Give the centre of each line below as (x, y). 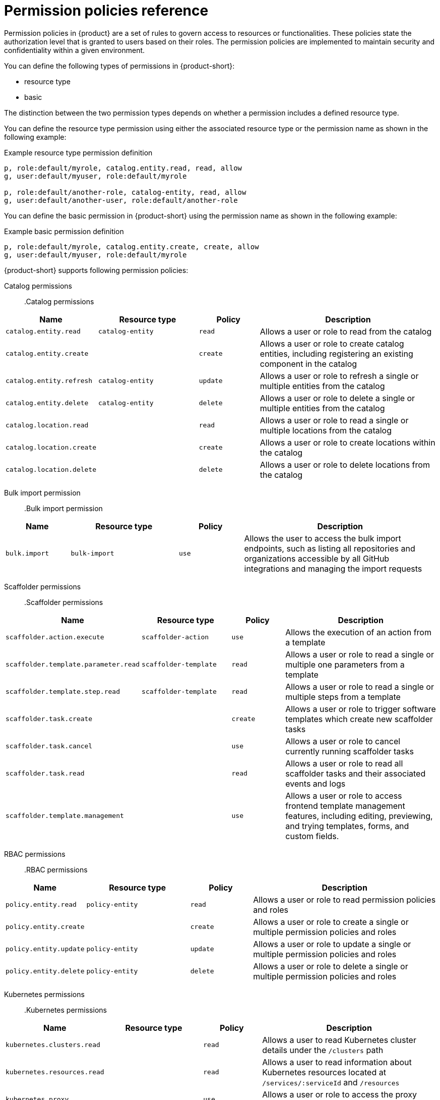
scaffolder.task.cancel (49, 746)
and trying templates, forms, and (347, 826)
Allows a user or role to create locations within (348, 442)
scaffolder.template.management (65, 816)
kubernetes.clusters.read (53, 1045)
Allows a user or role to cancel (343, 741)
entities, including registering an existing (336, 353)
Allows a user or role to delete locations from (345, 464)
